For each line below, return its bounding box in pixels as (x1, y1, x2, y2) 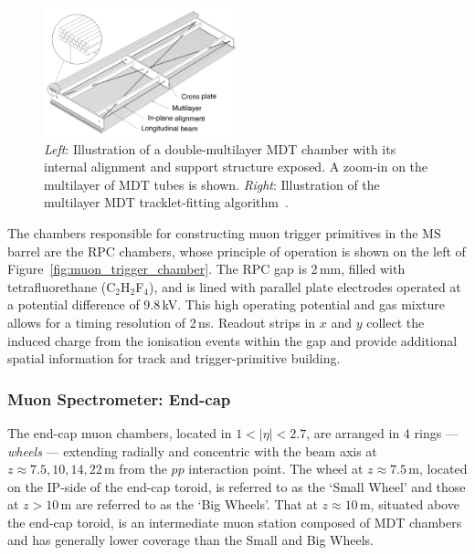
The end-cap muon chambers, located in (7, 423, 232, 442)
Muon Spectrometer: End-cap (7, 387, 231, 410)
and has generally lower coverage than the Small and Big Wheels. (7, 530, 375, 550)
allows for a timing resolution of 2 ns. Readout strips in (7, 312, 316, 331)
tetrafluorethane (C (7, 277, 116, 296)
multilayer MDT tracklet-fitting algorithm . (44, 193, 289, 212)
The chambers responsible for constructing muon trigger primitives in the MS (7, 223, 441, 242)
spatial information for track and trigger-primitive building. (7, 349, 341, 368)
